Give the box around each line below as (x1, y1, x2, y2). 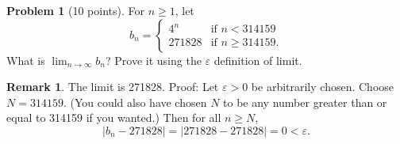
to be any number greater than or (223, 93, 387, 110)
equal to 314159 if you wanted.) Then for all (6, 109, 221, 126)
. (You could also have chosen (63, 93, 207, 110)
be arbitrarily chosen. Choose (251, 78, 394, 95)
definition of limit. (213, 51, 302, 68)
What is (6, 51, 45, 68)
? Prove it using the (106, 51, 202, 68)
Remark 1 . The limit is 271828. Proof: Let (6, 78, 219, 95)
